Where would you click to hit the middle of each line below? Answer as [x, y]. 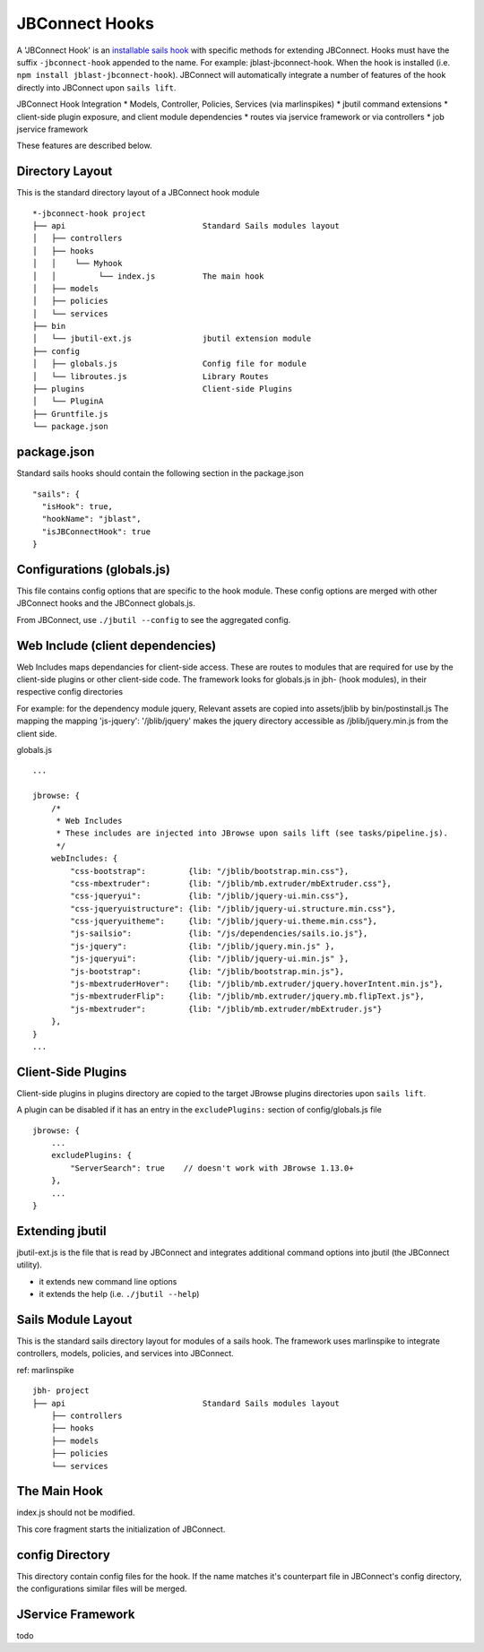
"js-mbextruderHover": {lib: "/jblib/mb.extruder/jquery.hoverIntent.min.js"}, [257, 984]
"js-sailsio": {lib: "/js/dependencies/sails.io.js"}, [219, 934]
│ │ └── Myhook [78, 264]
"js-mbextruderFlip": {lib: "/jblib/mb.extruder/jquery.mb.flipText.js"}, [247, 996]
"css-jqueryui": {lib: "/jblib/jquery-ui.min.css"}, [210, 896]
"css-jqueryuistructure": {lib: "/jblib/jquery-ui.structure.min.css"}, [233, 908]
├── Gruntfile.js [70, 414]
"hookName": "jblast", [91, 519]
